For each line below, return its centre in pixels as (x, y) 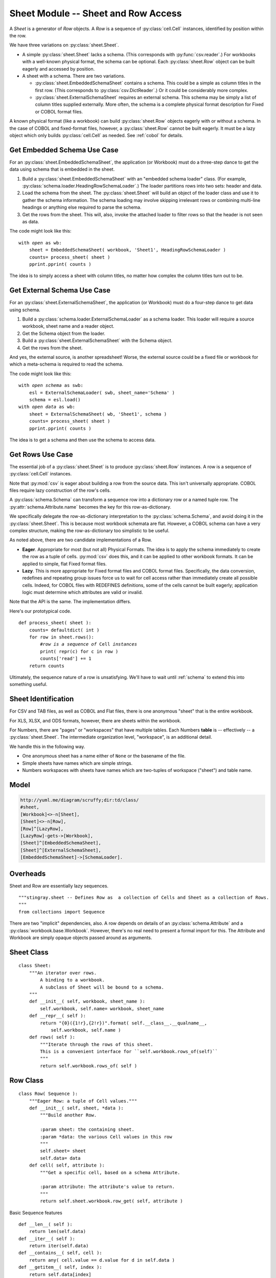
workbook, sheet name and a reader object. (68, 326)
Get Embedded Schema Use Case (64, 150)
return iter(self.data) (59, 1246)
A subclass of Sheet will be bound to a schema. (102, 987)
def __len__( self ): (45, 1224)
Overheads (28, 873)
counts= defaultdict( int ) (64, 630)
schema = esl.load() (55, 400)
